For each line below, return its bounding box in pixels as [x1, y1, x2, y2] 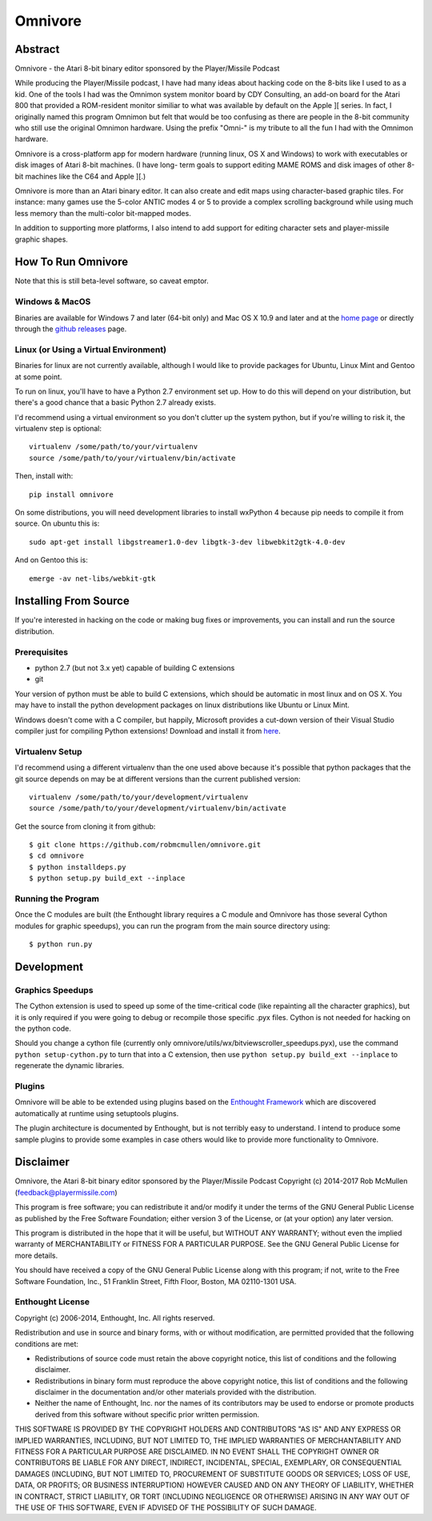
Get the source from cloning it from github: [14, 821, 156, 831]
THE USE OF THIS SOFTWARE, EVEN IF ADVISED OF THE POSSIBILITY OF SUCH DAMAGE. [14, 1503, 318, 1512]
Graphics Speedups [14, 984, 94, 995]
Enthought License [14, 1296, 90, 1307]
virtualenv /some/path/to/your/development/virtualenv [29, 792, 249, 802]
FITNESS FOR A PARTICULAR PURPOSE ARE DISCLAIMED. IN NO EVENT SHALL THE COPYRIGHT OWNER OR [14, 1447, 379, 1456]
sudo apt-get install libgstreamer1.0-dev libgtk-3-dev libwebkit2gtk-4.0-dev [29, 537, 346, 546]
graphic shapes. [14, 234, 68, 244]
